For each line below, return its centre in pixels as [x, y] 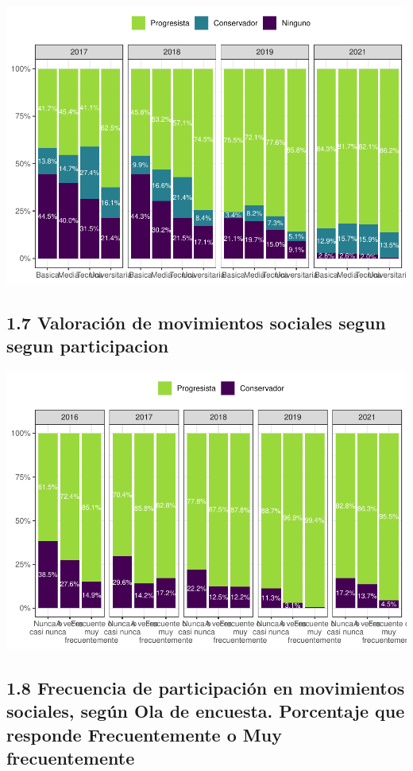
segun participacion [88, 346]
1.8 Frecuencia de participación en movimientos [206, 688]
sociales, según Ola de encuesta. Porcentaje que [206, 711]
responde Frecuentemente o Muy [144, 734]
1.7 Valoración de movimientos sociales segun [196, 322]
